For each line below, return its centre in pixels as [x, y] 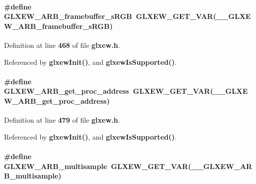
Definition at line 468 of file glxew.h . [62, 45]
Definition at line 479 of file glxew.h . [62, 120]
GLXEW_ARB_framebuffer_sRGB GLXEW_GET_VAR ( [110, 16]
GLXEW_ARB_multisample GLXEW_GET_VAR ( [98, 166]
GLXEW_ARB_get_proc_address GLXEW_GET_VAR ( [109, 91]
